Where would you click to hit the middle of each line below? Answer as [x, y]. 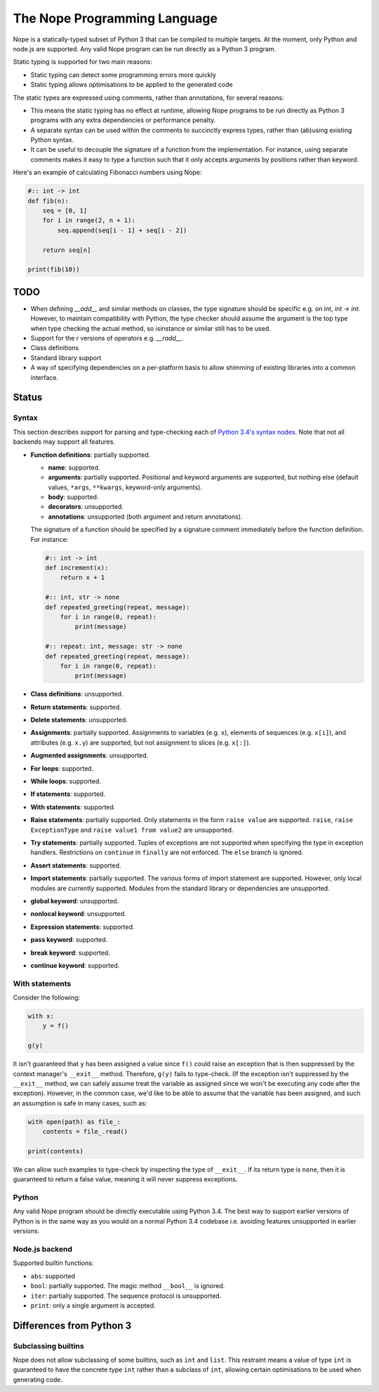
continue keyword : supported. [75, 965]
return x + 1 [82, 578]
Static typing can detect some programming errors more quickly [124, 74]
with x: [41, 1016]
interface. [45, 377]
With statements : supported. [73, 807]
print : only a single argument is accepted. [93, 1305]
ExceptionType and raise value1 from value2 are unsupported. [132, 830]
